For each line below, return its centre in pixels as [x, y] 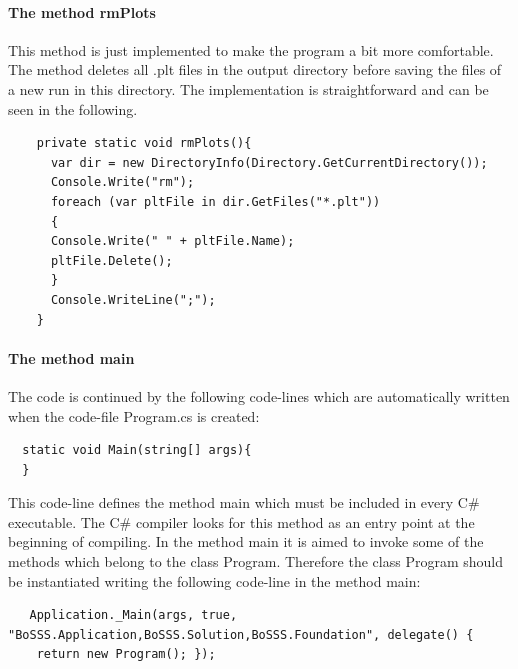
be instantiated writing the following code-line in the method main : [214, 580]
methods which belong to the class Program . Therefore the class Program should [255, 561]
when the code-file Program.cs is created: [134, 415]
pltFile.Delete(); [111, 260]
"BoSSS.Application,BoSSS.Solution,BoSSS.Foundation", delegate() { [241, 634]
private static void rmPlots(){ [144, 143]
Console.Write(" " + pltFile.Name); [172, 241]
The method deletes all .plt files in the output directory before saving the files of [255, 69]
